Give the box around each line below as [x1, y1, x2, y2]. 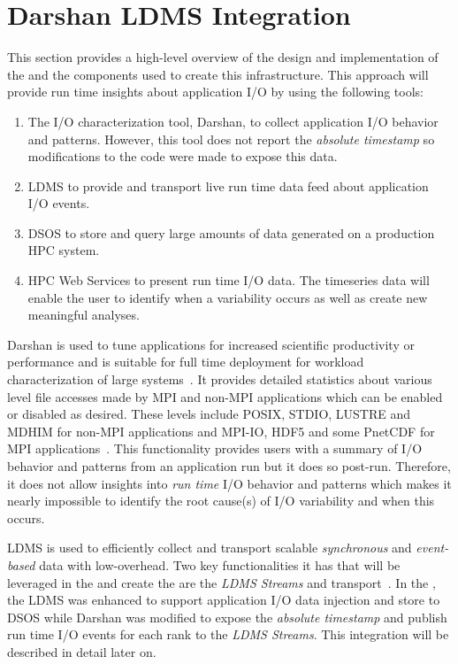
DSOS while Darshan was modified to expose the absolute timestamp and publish [7, 607, 447, 626]
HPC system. [27, 241, 100, 259]
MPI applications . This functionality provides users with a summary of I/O [7, 439, 423, 458]
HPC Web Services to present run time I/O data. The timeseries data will [27, 271, 430, 290]
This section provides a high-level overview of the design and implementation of [7, 48, 439, 66]
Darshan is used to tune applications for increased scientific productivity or [7, 335, 415, 353]
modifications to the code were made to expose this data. [27, 147, 338, 166]
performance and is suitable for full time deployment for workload [7, 352, 364, 371]
